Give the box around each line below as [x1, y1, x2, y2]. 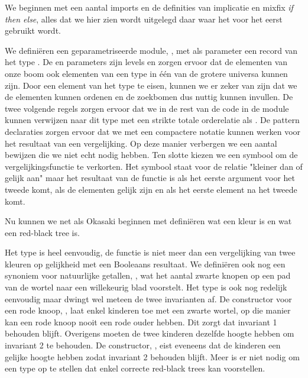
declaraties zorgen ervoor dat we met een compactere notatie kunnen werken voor [5, 125, 301, 137]
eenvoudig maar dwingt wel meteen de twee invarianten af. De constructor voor [5, 292, 292, 305]
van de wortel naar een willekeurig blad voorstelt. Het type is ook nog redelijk [5, 281, 287, 293]
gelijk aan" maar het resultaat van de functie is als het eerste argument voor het [5, 172, 296, 184]
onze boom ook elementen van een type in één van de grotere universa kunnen [5, 67, 288, 79]
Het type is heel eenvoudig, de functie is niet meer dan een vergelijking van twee [5, 246, 296, 259]
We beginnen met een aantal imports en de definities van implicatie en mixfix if [5, 1, 293, 13]
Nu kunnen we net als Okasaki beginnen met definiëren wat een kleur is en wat [5, 215, 292, 227]
